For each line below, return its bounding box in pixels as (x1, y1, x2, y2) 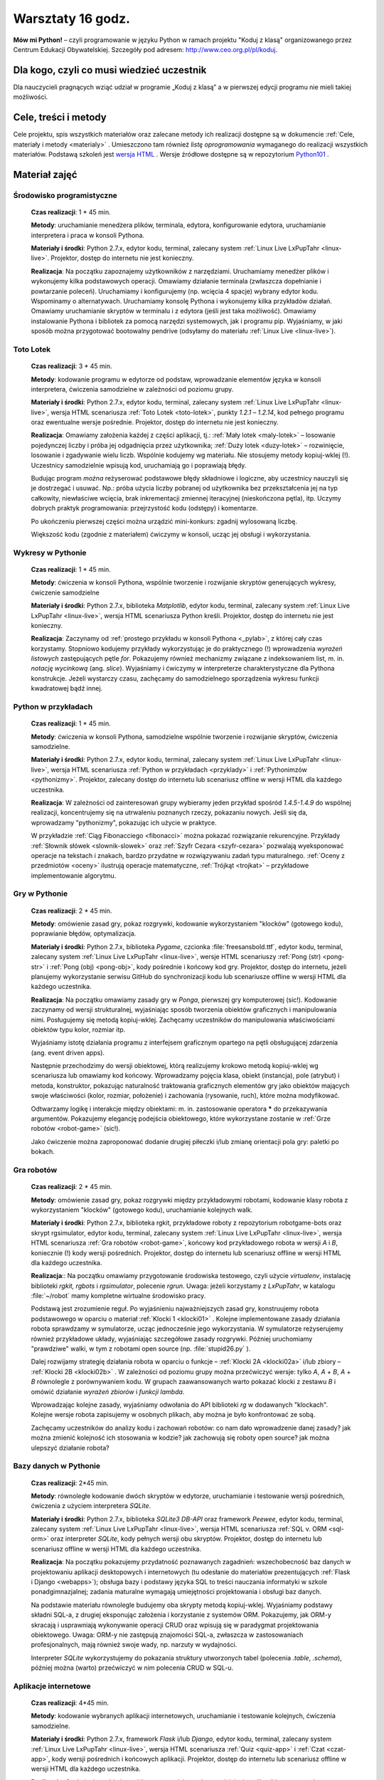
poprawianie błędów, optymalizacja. (31, 929, 137, 938)
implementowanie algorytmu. (31, 871, 117, 879)
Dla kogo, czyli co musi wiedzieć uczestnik (13, 64, 207, 76)
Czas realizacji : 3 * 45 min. (31, 362, 112, 370)
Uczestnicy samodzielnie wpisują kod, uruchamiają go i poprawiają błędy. (31, 461, 247, 469)
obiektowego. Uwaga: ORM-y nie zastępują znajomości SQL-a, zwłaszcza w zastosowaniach (31, 1630, 304, 1639)
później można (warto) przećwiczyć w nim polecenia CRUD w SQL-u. (31, 1663, 234, 1672)
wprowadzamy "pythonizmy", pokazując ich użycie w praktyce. (31, 818, 217, 827)
